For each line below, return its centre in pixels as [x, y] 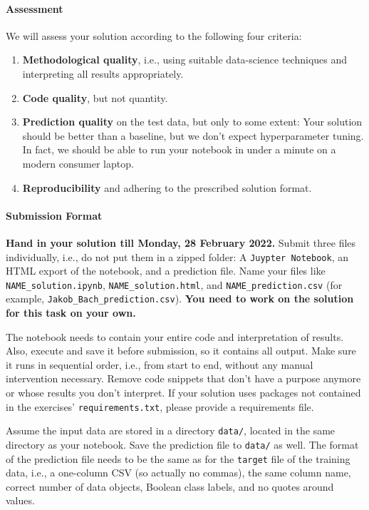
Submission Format [54, 215]
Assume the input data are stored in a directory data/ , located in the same [171, 430]
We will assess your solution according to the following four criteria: [154, 35]
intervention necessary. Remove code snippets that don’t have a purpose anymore [183, 378]
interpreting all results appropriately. [103, 73]
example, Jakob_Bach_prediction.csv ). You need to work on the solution [180, 299]
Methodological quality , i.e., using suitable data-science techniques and [185, 60]
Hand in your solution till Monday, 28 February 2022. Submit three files [181, 242]
